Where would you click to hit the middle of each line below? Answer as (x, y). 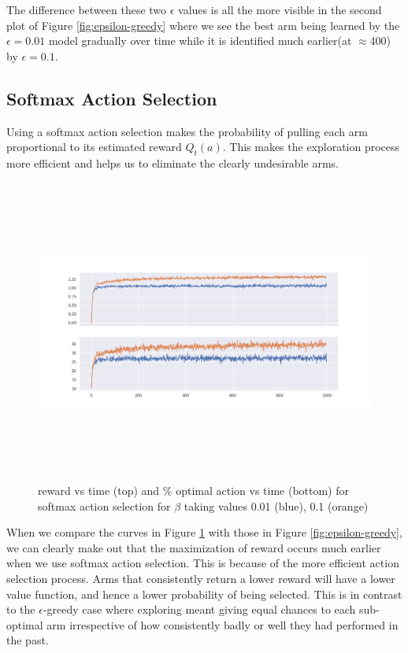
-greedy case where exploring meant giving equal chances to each (199, 609)
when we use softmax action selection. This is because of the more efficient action (203, 563)
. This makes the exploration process (311, 147)
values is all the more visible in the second (280, 9)
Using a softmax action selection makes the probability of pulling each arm (187, 131)
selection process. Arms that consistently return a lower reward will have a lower (201, 579)
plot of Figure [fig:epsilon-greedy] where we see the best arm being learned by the (203, 25)
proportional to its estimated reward (94, 147)
